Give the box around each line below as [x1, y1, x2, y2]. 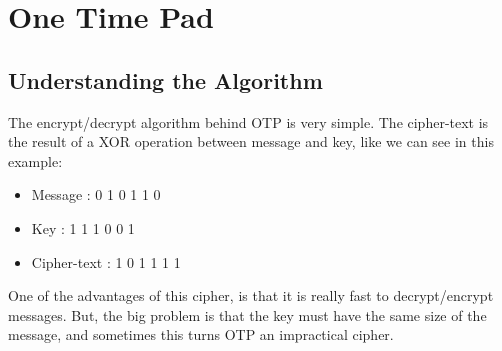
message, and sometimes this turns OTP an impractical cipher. [8, 324, 394, 345]
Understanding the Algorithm [8, 64, 323, 95]
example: [8, 150, 63, 171]
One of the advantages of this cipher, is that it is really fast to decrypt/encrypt [8, 285, 494, 306]
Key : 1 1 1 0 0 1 [31, 217, 135, 238]
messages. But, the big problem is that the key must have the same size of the [8, 304, 487, 325]
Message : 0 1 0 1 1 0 [31, 184, 161, 205]
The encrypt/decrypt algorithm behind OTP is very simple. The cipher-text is [8, 111, 489, 132]
